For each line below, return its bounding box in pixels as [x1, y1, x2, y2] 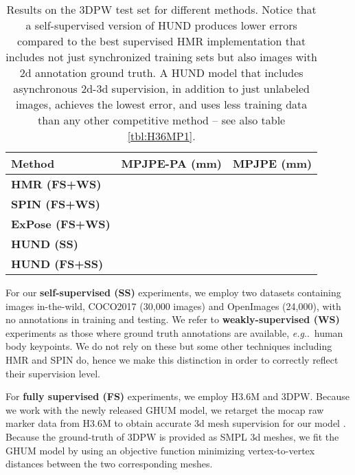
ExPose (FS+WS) [11, 216, 111, 232]
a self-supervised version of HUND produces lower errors [25, 17, 297, 33]
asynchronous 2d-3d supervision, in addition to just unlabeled [13, 80, 310, 96]
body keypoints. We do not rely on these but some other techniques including [5, 339, 332, 353]
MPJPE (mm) [232, 155, 312, 171]
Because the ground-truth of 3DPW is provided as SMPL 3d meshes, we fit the [5, 429, 339, 443]
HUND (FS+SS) [11, 256, 104, 272]
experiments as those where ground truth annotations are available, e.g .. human [5, 325, 343, 340]
